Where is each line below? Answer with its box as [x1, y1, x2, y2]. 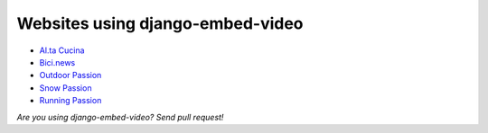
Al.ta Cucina [39, 45, 85, 56]
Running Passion [39, 95, 102, 106]
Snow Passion [39, 82, 92, 93]
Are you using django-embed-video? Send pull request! [16, 111, 224, 122]
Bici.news [39, 57, 76, 67]
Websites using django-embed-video [16, 13, 304, 33]
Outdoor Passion [39, 70, 102, 81]
